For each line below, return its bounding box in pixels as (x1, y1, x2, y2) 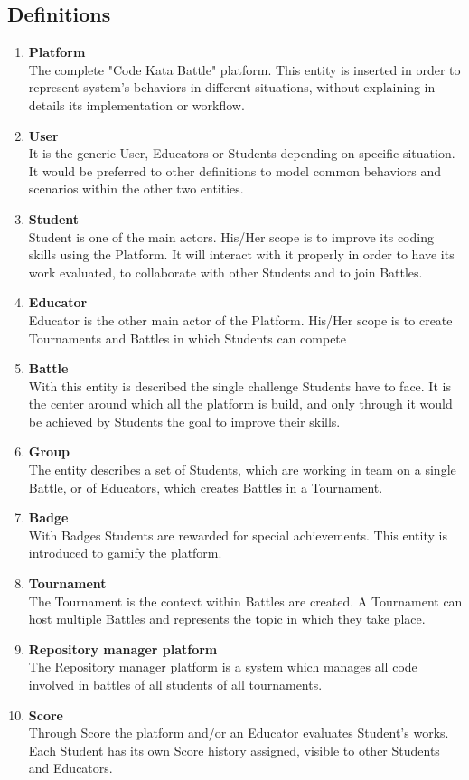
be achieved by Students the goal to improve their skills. (28, 411, 341, 430)
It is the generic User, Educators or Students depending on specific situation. (28, 144, 455, 163)
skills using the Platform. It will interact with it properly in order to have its (28, 245, 455, 264)
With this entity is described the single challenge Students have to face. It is (28, 376, 451, 395)
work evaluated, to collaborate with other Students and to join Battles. (28, 262, 423, 281)
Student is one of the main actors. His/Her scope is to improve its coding (28, 227, 434, 246)
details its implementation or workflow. (28, 95, 245, 114)
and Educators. (28, 758, 113, 777)
